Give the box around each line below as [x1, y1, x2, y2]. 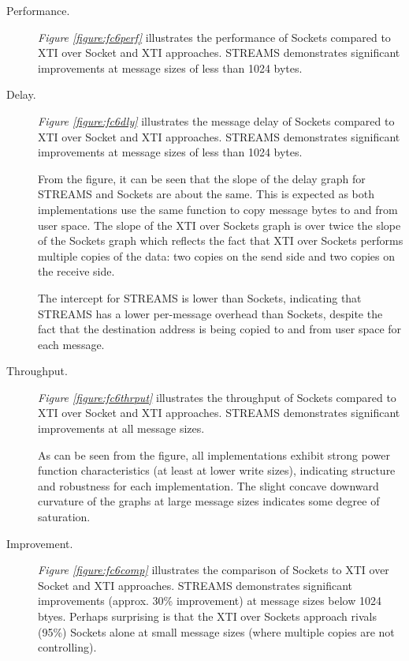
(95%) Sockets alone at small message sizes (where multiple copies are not [38, 623, 395, 640]
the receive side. [38, 263, 115, 280]
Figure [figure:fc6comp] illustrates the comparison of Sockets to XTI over [38, 561, 389, 578]
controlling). [38, 639, 97, 655]
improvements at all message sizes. [38, 420, 205, 437]
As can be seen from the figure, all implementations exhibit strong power [38, 446, 390, 463]
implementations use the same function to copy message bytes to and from [38, 201, 398, 217]
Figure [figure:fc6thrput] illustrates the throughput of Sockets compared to [38, 389, 396, 405]
